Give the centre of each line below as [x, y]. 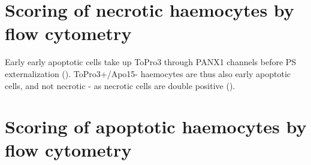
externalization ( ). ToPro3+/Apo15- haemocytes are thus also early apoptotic [148, 73]
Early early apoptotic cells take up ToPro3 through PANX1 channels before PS [151, 62]
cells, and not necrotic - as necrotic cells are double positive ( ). [120, 85]
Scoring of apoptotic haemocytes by [156, 126]
